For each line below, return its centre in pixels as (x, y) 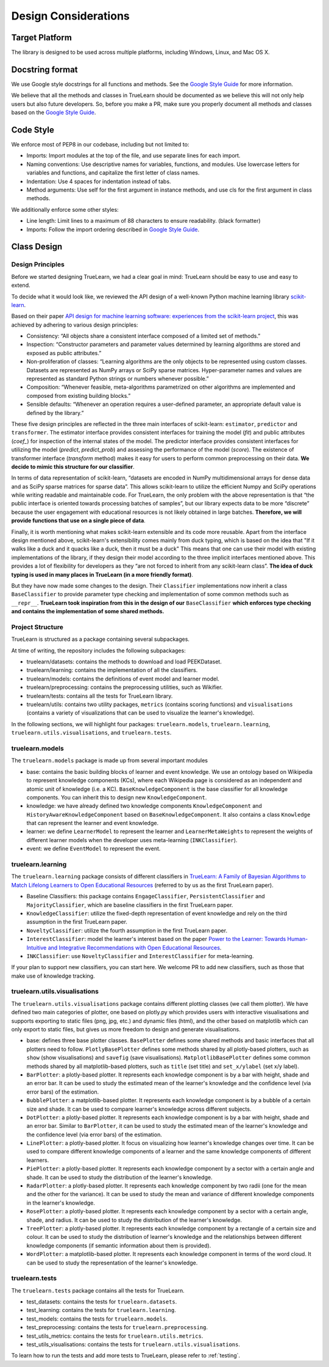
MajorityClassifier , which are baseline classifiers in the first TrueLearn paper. (130, 905)
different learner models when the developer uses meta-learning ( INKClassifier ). (132, 840)
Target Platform (42, 38)
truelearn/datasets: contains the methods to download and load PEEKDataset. (124, 662)
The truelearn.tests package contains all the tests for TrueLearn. (98, 1290)
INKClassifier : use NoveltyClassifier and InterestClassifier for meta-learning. (140, 956)
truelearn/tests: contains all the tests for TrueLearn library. (100, 696)
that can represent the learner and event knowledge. (92, 823)
